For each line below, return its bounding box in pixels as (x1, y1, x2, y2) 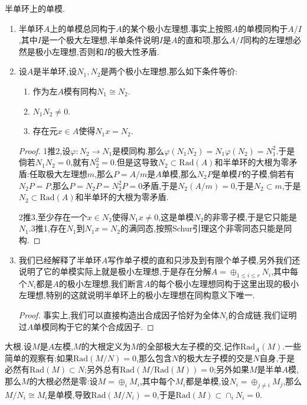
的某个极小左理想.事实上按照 (122, 22, 232, 34)
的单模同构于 (238, 22, 288, 34)
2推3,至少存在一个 (18, 210, 87, 223)
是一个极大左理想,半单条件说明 (41, 34, 159, 46)
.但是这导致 (114, 156, 158, 168)
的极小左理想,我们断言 (58, 277, 144, 289)
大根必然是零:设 (37, 375, 98, 387)
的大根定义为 (81, 340, 131, 352)
